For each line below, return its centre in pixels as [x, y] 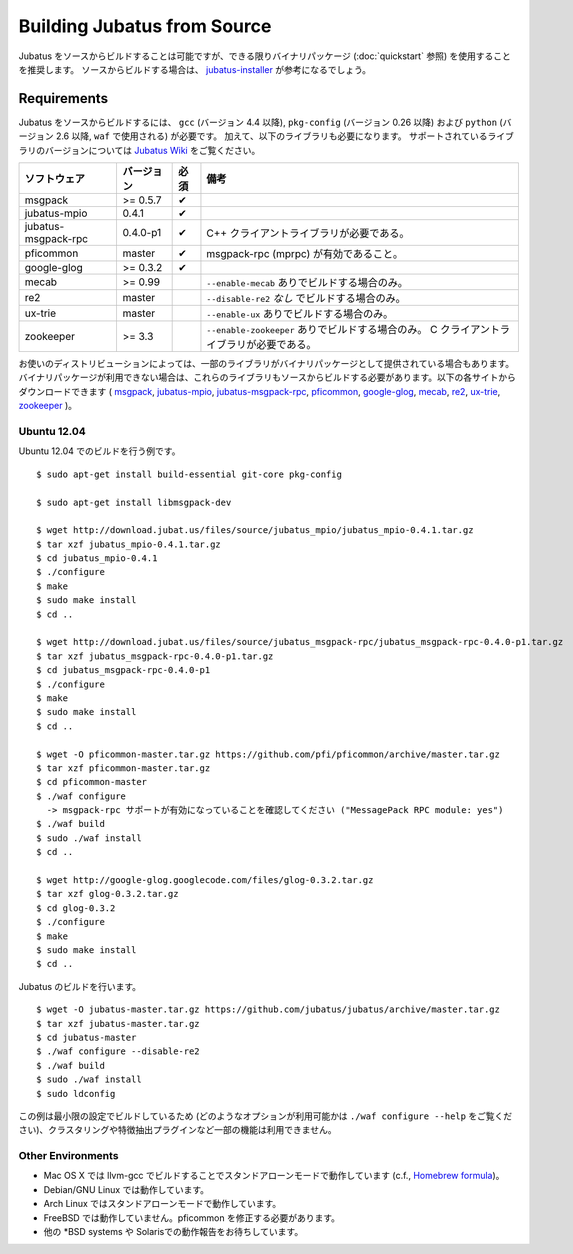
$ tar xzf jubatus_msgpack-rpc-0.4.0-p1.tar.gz [155, 656]
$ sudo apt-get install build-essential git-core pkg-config [189, 474]
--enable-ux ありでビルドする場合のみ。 [300, 314]
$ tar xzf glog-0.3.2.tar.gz [107, 894]
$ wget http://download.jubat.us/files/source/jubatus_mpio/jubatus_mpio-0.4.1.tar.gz [255, 530]
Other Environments [68, 1156]
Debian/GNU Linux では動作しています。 [126, 1189]
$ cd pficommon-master [92, 782]
